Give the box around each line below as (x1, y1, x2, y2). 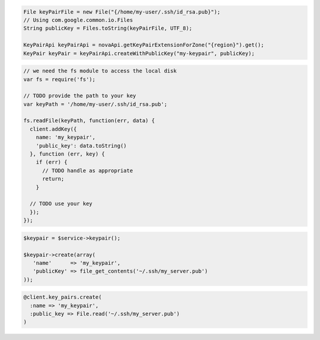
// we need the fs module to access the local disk (23, 68, 177, 74)
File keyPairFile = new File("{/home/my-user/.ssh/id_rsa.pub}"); (23, 8, 220, 15)
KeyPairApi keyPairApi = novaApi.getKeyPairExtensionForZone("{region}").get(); (23, 42, 264, 49)
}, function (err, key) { (30, 151, 105, 157)
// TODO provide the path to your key (23, 93, 136, 99)
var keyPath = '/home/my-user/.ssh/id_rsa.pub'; (23, 101, 168, 107)
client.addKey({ (30, 125, 77, 132)
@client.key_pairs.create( (23, 294, 102, 301)
